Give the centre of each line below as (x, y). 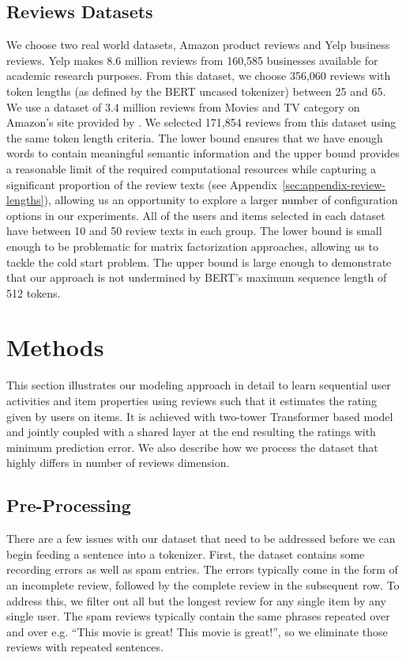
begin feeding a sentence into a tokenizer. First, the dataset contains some (186, 554)
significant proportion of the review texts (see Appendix (142, 184)
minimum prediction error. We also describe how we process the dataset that (192, 447)
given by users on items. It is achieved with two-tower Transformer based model (200, 416)
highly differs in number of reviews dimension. (118, 463)
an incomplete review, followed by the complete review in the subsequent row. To (203, 584)
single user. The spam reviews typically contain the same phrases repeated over (198, 616)
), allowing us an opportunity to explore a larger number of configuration (221, 200)
